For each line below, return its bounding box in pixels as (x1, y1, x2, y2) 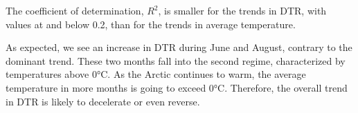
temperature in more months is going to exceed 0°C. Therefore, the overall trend (6, 80, 348, 94)
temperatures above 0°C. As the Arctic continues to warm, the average (6, 67, 306, 81)
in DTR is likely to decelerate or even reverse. (6, 94, 200, 108)
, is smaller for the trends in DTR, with (158, 3, 327, 17)
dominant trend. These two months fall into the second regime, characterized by (6, 53, 346, 68)
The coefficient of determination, (6, 3, 144, 17)
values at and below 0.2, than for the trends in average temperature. (6, 17, 296, 31)
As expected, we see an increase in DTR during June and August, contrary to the (6, 40, 352, 54)
